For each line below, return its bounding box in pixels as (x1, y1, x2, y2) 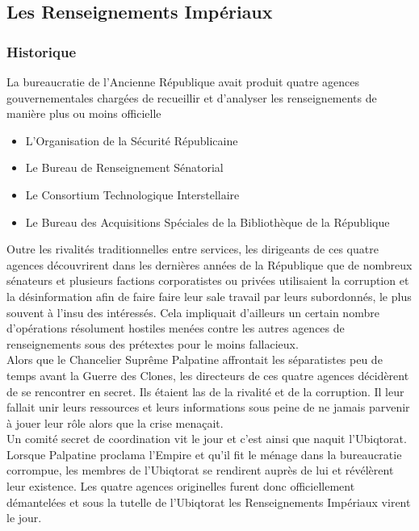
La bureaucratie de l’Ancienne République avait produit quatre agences (6, 73, 359, 90)
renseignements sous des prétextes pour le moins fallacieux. (6, 335, 299, 352)
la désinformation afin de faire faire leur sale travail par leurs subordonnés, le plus (6, 287, 412, 304)
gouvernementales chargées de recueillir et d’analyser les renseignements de (6, 89, 377, 106)
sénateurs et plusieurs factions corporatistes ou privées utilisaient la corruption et (6, 272, 409, 289)
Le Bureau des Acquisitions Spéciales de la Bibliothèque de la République (25, 213, 390, 230)
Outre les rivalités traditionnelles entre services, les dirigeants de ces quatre (6, 240, 379, 257)
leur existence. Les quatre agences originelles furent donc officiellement (6, 478, 355, 495)
